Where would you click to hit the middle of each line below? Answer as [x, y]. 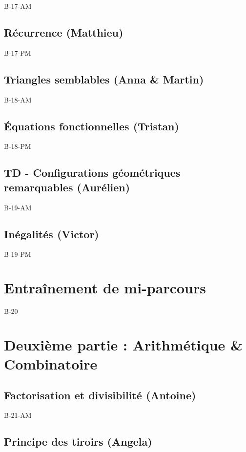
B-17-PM [18, 52]
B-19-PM [18, 254]
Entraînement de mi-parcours [105, 288]
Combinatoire [51, 364]
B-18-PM [18, 146]
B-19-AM [18, 207]
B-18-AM [18, 99]
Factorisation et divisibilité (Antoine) [100, 395]
